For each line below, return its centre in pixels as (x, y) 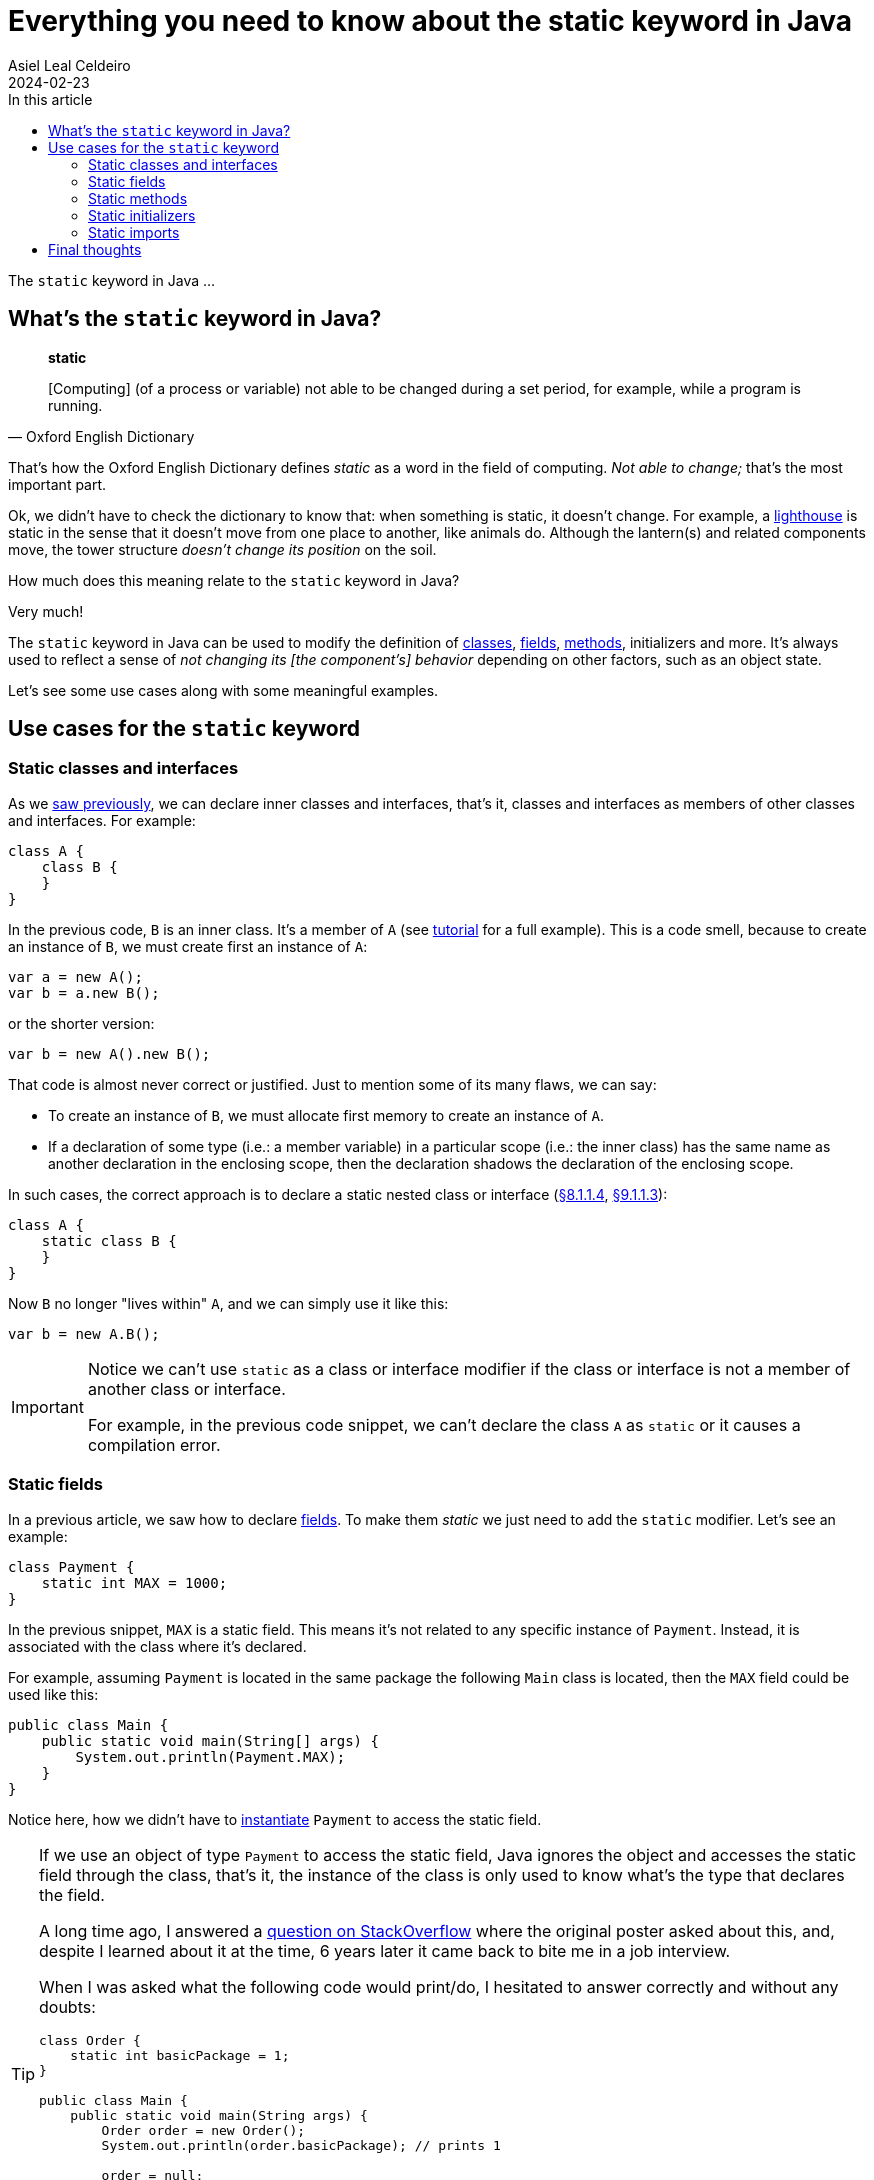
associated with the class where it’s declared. (157, 1646)
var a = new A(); (75, 976)
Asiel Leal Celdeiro (69, 65)
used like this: (53, 1694)
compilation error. (154, 1444)
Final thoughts (95, 249)
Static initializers (142, 215)
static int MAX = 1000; (134, 1582)
